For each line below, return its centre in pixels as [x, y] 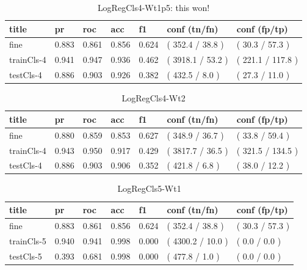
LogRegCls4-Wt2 [153, 98]
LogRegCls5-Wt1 [149, 188]
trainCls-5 [28, 240]
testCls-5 [26, 256]
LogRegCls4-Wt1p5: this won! [153, 7]
